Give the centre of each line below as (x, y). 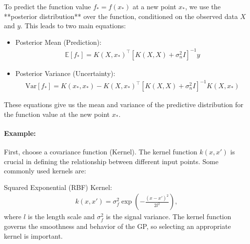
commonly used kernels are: (45, 171)
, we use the (203, 6)
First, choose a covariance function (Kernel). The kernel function (101, 152)
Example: (20, 133)
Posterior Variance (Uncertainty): (65, 73)
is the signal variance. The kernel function (169, 216)
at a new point (154, 6)
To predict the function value (48, 6)
